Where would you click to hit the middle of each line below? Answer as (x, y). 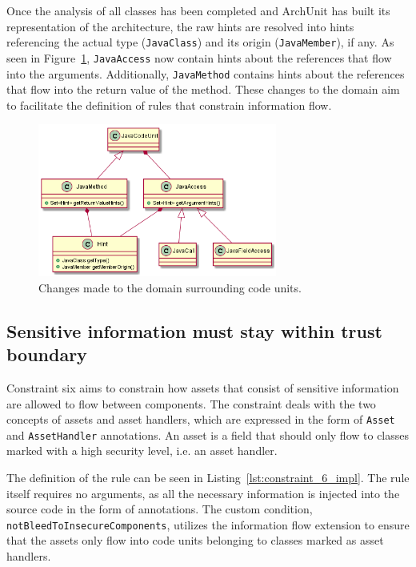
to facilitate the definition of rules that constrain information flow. (169, 105)
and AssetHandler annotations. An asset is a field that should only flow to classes (208, 434)
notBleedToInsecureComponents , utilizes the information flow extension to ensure (208, 524)
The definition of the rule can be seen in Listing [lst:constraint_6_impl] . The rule (208, 478)
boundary (47, 354)
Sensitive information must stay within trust (194, 330)
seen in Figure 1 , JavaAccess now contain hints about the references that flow (199, 57)
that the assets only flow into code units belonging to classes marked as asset (195, 540)
